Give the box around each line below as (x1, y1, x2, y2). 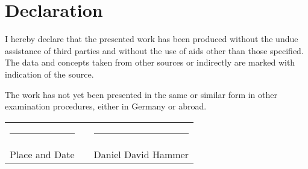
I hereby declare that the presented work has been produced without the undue (5, 32, 298, 45)
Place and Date (10, 147, 75, 161)
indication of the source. (5, 67, 94, 80)
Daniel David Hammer (93, 147, 189, 161)
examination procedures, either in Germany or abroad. (5, 100, 207, 112)
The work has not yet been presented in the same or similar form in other (5, 88, 278, 100)
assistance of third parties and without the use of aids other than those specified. (5, 44, 304, 57)
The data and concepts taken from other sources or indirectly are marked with (5, 56, 295, 69)
